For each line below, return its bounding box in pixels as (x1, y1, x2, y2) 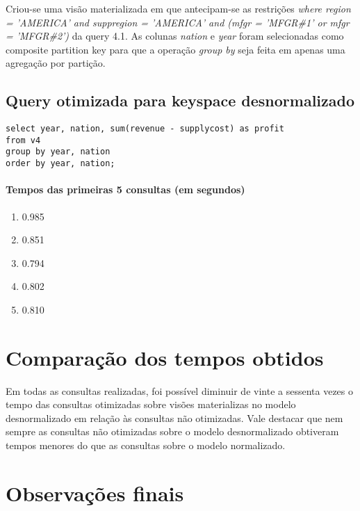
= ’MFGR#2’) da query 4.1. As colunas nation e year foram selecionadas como (6, 29, 344, 43)
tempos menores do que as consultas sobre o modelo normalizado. (6, 438, 286, 453)
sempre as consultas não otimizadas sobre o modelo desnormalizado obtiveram (6, 424, 339, 439)
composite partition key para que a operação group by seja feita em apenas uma (6, 42, 345, 56)
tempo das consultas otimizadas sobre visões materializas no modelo (6, 397, 296, 412)
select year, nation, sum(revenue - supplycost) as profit (6, 124, 284, 134)
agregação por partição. (6, 56, 106, 70)
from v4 (6, 135, 41, 145)
